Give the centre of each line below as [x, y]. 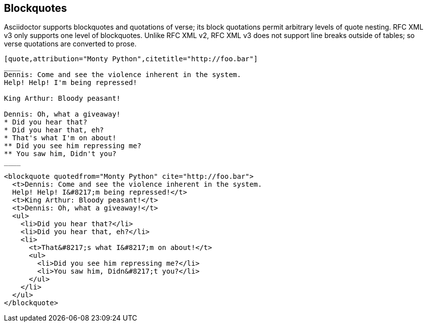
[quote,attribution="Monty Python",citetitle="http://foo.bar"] [131, 59]
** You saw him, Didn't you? [60, 154]
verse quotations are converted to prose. [70, 44]
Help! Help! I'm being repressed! [71, 83]
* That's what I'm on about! [60, 138]
